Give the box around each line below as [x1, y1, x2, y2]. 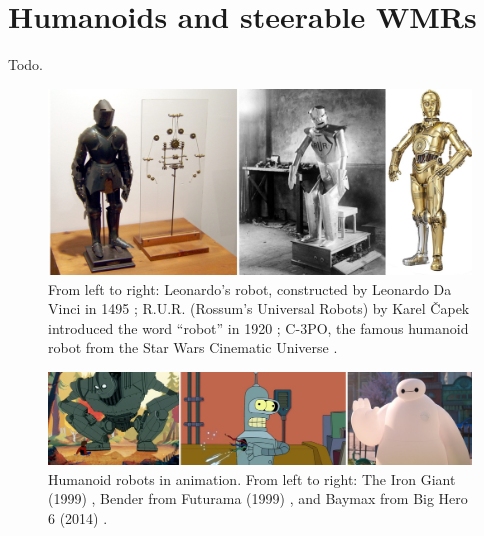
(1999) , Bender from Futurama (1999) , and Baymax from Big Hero [48, 488, 468, 509]
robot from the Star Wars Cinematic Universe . [48, 337, 338, 358]
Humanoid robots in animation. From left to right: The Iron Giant [48, 468, 456, 489]
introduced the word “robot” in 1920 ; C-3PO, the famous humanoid [48, 317, 469, 338]
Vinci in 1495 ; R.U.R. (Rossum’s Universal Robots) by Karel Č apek [48, 298, 470, 319]
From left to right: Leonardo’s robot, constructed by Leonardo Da [48, 278, 452, 299]
